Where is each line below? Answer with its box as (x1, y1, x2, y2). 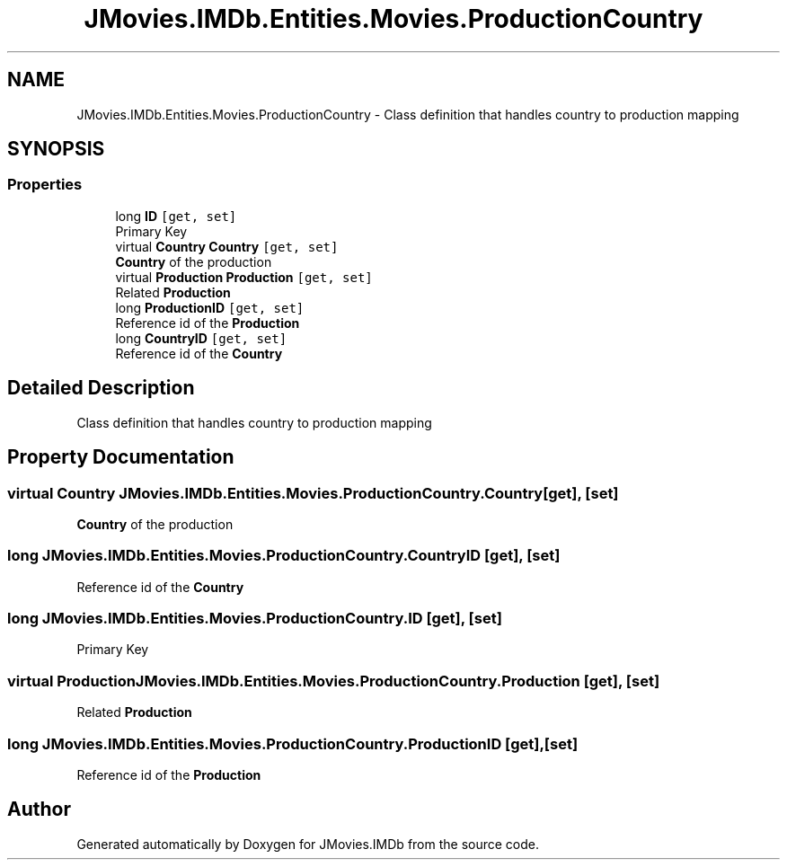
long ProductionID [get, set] (115, 299, 305, 315)
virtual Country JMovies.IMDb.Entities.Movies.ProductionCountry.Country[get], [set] (7, 483, 619, 502)
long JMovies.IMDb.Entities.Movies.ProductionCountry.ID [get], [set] (7, 609, 502, 627)
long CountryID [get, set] (115, 330, 287, 346)
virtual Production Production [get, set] (115, 269, 373, 285)
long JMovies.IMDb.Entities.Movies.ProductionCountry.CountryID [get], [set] (7, 546, 561, 565)
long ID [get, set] (115, 208, 237, 224)
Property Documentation (7, 446, 234, 469)
